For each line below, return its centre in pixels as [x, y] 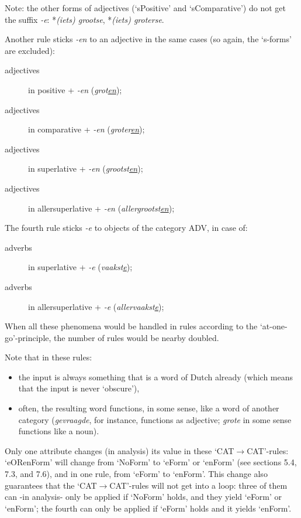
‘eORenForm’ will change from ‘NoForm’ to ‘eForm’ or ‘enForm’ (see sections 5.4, [151, 462]
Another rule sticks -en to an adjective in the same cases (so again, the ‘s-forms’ [148, 39]
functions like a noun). [59, 431]
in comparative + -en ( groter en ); [87, 129]
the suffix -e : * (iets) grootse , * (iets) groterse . [84, 19]
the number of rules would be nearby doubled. [136, 337]
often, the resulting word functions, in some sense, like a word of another [149, 408]
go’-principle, [28, 337]
